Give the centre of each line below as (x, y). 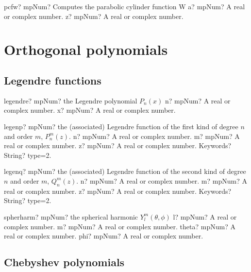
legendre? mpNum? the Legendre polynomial (71, 100)
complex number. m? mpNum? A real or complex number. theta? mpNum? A (120, 226)
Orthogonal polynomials (86, 49)
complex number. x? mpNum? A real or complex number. (90, 110)
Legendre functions (53, 80)
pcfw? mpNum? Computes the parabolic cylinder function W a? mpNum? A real (125, 6)
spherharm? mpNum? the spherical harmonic (71, 216)
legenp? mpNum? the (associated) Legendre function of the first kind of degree (121, 126)
